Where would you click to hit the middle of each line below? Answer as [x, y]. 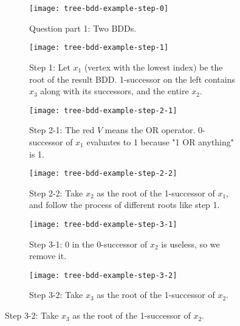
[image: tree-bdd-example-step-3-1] [103, 224]
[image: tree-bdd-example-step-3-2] [103, 275]
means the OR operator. [150, 130]
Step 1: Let [50, 67]
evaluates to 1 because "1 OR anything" [160, 141]
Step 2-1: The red [62, 130]
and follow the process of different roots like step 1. [125, 205]
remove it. [48, 256]
